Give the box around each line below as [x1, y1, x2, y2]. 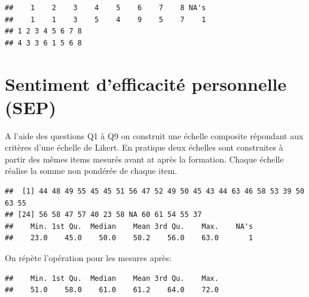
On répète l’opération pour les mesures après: [5, 252, 172, 264]
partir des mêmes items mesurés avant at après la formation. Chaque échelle [5, 152, 284, 165]
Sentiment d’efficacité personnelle [5, 71, 287, 96]
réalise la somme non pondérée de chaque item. [5, 164, 178, 177]
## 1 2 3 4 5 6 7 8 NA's [5, 4, 206, 12]
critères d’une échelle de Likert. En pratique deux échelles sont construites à [5, 141, 283, 154]
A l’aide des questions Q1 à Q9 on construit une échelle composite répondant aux [5, 129, 304, 142]
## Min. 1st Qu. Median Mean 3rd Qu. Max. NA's [5, 222, 253, 231]
